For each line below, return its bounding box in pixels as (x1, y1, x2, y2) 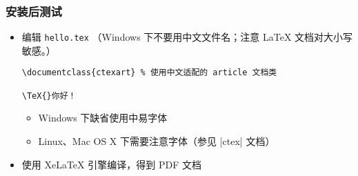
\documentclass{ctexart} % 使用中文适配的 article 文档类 (21, 68, 277, 78)
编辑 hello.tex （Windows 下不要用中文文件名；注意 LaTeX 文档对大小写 (21, 30, 353, 44)
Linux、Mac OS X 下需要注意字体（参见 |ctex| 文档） (38, 134, 275, 148)
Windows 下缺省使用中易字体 (38, 110, 168, 125)
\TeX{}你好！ (21, 90, 77, 101)
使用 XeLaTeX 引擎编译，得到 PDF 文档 (21, 157, 201, 171)
